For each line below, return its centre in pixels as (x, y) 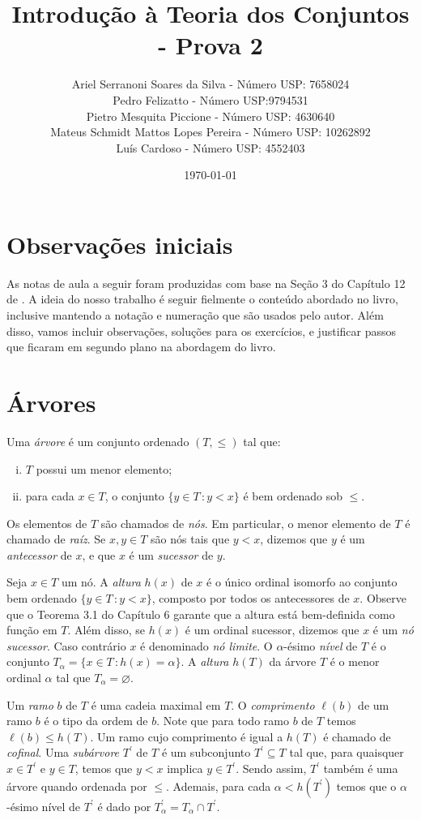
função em (32, 630)
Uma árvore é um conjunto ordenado (98, 441)
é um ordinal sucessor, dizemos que (272, 630)
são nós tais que (190, 539)
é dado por (124, 806)
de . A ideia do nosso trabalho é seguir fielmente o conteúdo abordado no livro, (202, 299)
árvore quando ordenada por (77, 786)
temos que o (366, 786)
